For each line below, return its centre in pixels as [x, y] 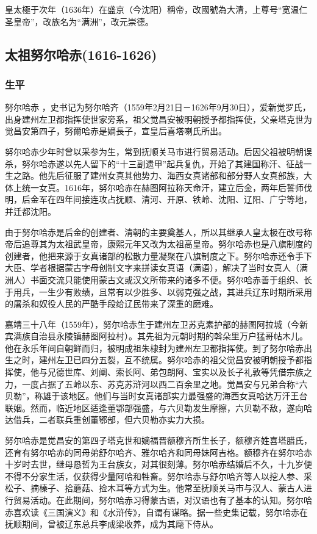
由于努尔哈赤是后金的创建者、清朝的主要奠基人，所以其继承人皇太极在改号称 [158, 232]
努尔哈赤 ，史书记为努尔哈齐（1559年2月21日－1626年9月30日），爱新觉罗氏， [158, 107]
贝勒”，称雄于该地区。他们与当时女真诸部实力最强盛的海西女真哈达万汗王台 [156, 396]
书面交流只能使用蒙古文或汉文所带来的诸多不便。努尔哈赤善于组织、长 [171, 279]
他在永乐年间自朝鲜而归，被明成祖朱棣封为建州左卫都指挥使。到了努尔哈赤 [154, 348]
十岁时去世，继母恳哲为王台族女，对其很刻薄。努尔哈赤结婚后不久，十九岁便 [158, 464]
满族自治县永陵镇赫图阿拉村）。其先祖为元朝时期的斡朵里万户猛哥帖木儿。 [160, 336]
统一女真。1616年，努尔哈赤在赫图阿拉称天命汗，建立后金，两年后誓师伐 [167, 187]
